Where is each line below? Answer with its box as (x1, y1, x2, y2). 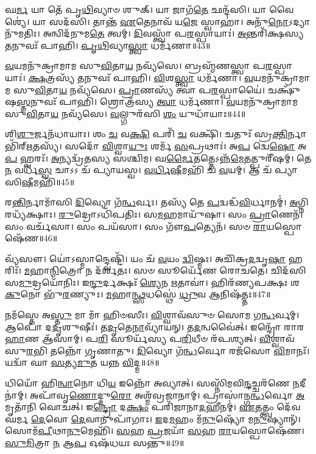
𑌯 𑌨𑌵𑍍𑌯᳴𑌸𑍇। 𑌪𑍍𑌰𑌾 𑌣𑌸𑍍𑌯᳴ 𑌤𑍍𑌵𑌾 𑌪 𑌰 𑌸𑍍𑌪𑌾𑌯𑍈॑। (58, 83, 265, 96)
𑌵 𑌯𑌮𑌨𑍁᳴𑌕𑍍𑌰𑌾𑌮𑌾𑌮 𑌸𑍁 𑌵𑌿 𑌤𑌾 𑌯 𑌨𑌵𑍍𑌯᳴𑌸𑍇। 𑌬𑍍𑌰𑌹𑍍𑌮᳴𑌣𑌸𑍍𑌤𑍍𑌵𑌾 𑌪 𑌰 (5, 59, 273, 72)
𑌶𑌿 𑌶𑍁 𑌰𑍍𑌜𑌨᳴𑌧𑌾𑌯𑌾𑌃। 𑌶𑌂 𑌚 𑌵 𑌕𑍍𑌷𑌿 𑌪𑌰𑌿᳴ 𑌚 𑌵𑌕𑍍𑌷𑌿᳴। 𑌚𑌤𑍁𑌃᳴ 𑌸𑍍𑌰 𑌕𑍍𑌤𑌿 (5, 127, 288, 140)
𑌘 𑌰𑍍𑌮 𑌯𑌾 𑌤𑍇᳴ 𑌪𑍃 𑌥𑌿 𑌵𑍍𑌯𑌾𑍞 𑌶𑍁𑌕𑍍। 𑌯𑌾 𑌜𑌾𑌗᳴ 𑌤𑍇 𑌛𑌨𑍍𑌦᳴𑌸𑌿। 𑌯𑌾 (5, 3, 267, 15)
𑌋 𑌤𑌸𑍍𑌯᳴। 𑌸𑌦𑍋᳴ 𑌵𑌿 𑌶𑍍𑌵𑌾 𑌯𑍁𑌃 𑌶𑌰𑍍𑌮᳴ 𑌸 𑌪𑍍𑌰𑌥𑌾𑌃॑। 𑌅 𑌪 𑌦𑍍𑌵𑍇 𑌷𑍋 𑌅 (26, 139, 307, 152)
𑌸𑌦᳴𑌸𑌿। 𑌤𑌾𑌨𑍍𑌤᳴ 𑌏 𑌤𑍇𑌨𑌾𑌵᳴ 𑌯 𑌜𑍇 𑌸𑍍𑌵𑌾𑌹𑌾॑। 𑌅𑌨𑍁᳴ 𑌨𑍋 (49, 15, 289, 27)
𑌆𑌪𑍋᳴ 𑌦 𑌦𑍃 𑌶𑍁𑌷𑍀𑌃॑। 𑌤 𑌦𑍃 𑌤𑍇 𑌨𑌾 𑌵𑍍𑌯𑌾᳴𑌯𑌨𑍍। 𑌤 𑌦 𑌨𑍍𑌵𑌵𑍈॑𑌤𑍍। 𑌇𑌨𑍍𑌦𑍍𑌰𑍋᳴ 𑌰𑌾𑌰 (5, 320, 304, 333)
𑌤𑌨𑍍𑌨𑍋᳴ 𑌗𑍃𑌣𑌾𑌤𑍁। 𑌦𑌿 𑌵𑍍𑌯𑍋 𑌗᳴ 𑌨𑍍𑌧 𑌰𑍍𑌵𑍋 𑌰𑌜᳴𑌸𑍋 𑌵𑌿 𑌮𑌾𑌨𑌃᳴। (50, 344, 310, 356)
